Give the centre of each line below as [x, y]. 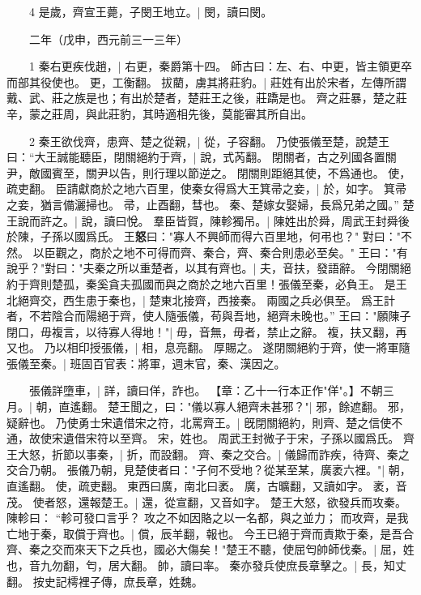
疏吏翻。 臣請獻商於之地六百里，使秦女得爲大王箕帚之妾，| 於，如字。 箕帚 [206, 188]
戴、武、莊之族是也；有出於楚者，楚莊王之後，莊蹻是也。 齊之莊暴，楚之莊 [207, 98]
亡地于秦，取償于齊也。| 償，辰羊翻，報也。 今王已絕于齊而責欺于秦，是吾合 [210, 533]
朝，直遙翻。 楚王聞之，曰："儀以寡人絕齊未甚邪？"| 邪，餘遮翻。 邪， [223, 407]
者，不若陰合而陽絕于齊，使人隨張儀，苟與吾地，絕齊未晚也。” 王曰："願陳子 [209, 316]
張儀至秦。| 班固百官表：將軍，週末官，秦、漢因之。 [146, 363]
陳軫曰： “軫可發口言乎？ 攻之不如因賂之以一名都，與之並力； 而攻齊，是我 [208, 518]
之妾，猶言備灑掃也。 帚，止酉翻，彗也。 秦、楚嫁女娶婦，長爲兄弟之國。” [203, 204]
